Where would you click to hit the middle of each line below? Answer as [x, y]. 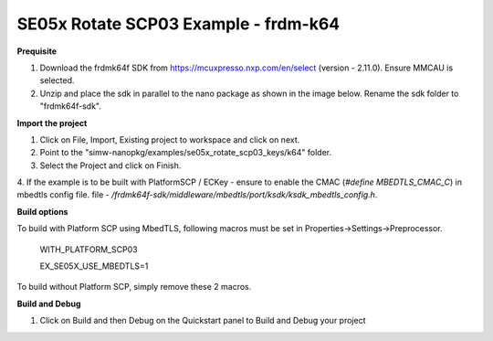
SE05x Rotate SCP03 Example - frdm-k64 [178, 24]
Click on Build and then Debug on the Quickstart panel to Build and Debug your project [203, 321]
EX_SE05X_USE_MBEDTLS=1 [94, 266]
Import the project [52, 123]
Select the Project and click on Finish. [110, 165]
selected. [57, 80]
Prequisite [37, 51]
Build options [42, 211]
